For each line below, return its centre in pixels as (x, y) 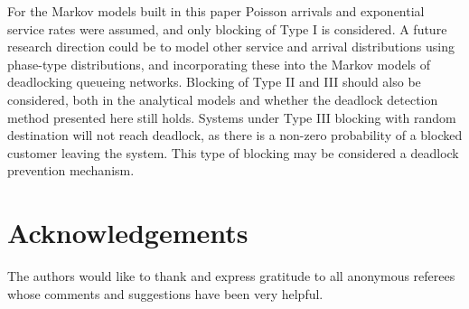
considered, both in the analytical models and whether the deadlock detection (223, 99)
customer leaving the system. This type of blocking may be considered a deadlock (233, 152)
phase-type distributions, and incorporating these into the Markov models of (219, 64)
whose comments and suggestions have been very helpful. (165, 293)
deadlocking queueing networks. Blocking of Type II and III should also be (214, 82)
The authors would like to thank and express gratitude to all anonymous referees (231, 276)
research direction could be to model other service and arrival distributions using (231, 47)
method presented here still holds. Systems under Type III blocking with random (232, 117)
